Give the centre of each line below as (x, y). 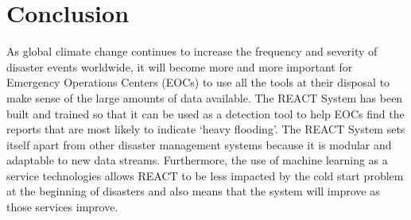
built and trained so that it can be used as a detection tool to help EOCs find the (205, 113)
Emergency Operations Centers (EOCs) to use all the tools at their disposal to (198, 82)
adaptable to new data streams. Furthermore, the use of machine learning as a (197, 160)
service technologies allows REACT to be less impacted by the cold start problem (205, 175)
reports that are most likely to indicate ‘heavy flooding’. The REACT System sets (206, 129)
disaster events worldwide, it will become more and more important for (180, 66)
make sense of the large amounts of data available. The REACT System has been (205, 97)
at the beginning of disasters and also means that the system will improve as (193, 191)
